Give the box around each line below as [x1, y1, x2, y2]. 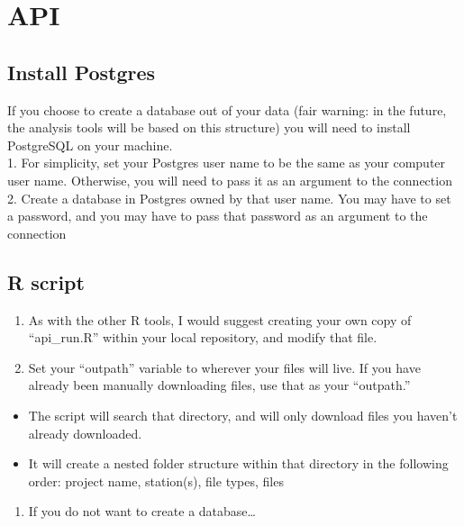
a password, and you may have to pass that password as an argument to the [7, 206, 428, 225]
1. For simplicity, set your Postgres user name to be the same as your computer [7, 153, 446, 172]
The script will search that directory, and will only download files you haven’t [28, 405, 458, 424]
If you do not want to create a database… [28, 502, 256, 521]
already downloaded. [28, 423, 142, 442]
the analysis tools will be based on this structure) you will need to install [7, 118, 411, 137]
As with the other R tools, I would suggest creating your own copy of [28, 310, 412, 329]
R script [7, 268, 85, 295]
